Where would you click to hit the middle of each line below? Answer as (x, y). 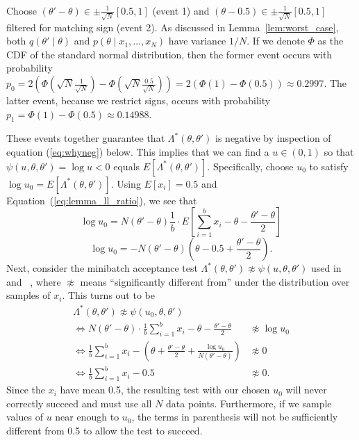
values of (25, 417)
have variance (197, 41)
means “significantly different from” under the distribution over (215, 281)
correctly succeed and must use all (79, 403)
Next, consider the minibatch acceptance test (102, 268)
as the (331, 41)
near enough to (87, 417)
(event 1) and (181, 10)
